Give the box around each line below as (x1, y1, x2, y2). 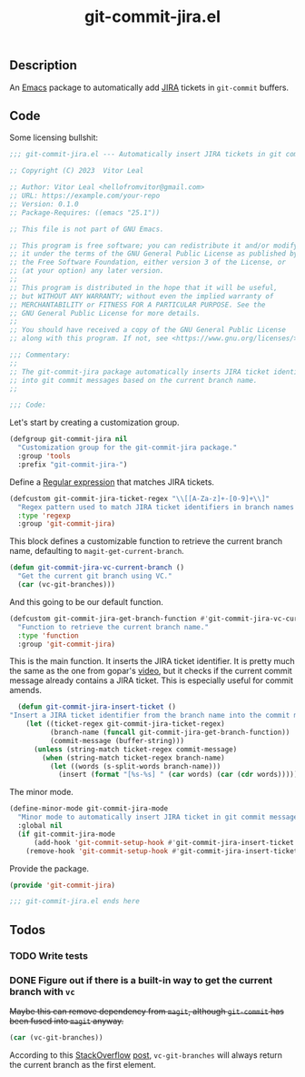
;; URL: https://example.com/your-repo (9, 191, 161, 201)
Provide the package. (9, 862, 89, 874)
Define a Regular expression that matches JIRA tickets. (9, 476, 215, 488)
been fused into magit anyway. (9, 1015, 124, 1026)
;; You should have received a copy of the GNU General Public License (9, 326, 286, 335)
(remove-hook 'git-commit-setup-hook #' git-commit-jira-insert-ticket (25, 846, 299, 856)
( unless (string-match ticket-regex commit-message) (33, 744, 238, 754)
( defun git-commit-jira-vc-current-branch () (9, 563, 184, 572)
